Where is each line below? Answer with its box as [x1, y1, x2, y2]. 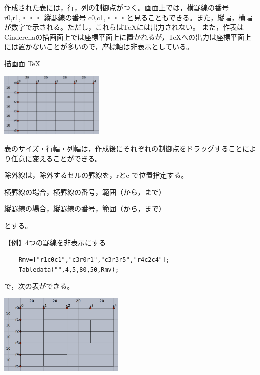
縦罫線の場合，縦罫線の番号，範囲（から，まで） [4, 203, 166, 214]
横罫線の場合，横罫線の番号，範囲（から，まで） [4, 186, 166, 197]
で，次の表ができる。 [4, 281, 74, 291]
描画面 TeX [4, 58, 41, 68]
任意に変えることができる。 [11, 153, 102, 163]
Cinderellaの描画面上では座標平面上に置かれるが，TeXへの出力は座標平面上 [4, 31, 252, 42]
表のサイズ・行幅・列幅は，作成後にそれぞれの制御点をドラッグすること [4, 143, 243, 153]
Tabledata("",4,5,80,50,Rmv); [18, 266, 119, 273]
